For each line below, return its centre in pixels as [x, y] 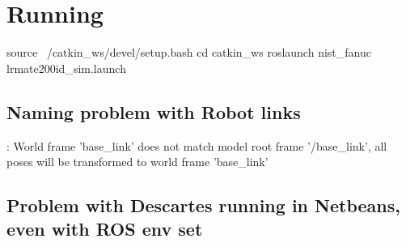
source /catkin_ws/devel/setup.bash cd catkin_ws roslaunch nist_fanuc [189, 52]
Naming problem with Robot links [154, 111]
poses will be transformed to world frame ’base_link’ [137, 162]
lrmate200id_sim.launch [66, 68]
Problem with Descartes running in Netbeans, [203, 205]
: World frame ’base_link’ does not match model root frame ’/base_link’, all [197, 145]
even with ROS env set [105, 229]
